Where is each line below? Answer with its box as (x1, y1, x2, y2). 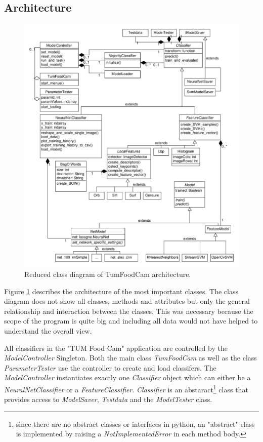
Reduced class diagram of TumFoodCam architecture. (24, 269, 191, 279)
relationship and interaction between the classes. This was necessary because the (4, 305, 253, 316)
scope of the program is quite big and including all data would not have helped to (4, 315, 258, 326)
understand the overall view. (4, 326, 92, 336)
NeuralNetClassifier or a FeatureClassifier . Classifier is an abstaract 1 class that (4, 383, 248, 394)
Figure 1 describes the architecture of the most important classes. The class (4, 286, 238, 296)
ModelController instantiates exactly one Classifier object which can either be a (4, 372, 251, 383)
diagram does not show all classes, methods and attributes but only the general (4, 296, 250, 306)
